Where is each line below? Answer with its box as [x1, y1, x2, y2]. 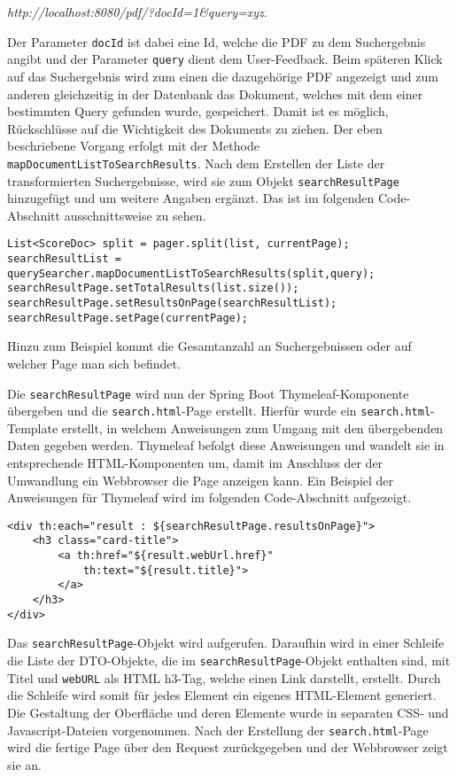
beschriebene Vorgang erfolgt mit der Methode [7, 136, 259, 155]
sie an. [7, 755, 42, 773]
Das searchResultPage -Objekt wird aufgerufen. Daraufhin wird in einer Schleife [7, 633, 445, 652]
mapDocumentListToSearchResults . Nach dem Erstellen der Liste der [7, 153, 385, 172]
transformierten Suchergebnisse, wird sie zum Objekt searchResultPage [7, 171, 399, 190]
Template [7, 418, 58, 437]
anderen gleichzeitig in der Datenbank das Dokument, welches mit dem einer [7, 84, 423, 103]
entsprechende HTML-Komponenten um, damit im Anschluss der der [7, 454, 383, 471]
